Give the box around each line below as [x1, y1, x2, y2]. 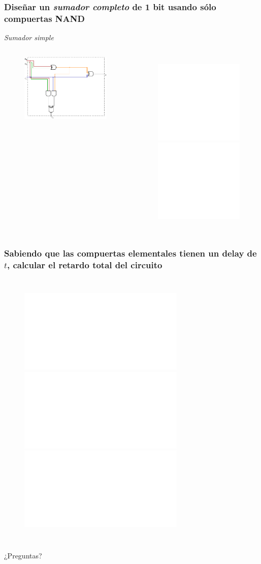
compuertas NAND [4, 12, 85, 24]
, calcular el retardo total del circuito [7, 258, 162, 271]
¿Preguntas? [4, 550, 42, 560]
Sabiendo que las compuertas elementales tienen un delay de [4, 246, 257, 259]
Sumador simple [4, 32, 54, 43]
